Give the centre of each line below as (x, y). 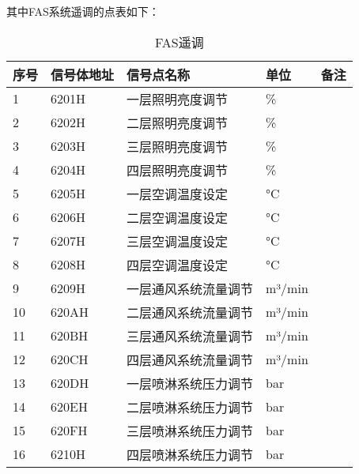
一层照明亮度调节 (178, 99)
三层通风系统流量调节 (190, 336)
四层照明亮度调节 (178, 170)
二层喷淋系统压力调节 (190, 407)
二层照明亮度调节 (178, 122)
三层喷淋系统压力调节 (190, 431)
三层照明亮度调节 (178, 146)
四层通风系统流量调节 (190, 359)
